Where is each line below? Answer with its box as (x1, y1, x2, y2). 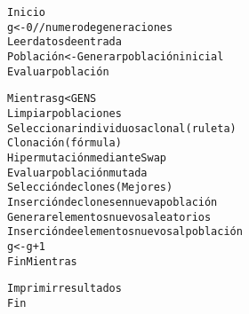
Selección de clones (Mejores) (7, 181, 173, 194)
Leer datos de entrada (7, 35, 122, 49)
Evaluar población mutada (7, 166, 148, 179)
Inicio (7, 6, 45, 19)
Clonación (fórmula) (7, 137, 122, 150)
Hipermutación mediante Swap (7, 151, 166, 164)
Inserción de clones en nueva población (7, 195, 218, 208)
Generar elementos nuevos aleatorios (7, 210, 212, 224)
